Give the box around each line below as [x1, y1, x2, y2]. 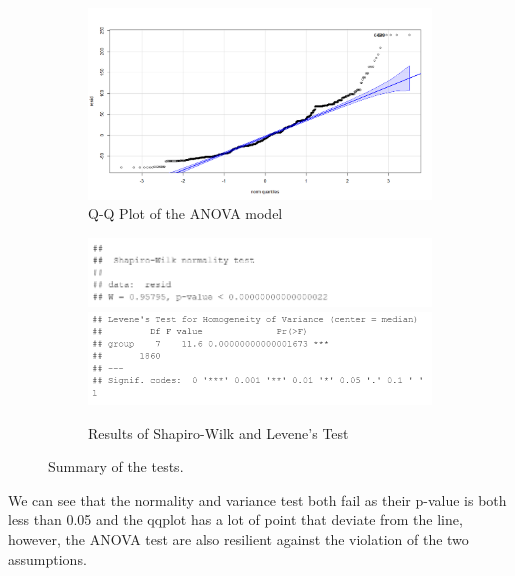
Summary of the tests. [48, 456, 184, 477]
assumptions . [8, 548, 87, 569]
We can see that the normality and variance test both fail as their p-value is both [8, 489, 507, 510]
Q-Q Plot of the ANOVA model [88, 203, 283, 224]
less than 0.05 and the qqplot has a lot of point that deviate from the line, [8, 509, 463, 530]
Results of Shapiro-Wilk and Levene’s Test [88, 422, 349, 443]
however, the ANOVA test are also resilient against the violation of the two [8, 529, 469, 550]
